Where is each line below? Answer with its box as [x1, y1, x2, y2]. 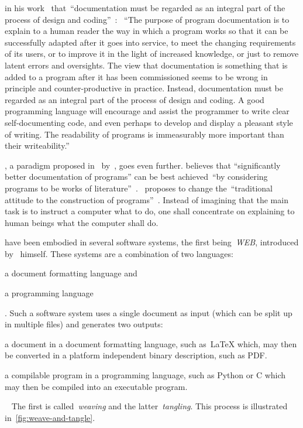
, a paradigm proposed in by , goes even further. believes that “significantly [5, 159, 281, 171]
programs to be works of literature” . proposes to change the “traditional [5, 182, 273, 194]
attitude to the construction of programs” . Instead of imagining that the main [5, 193, 288, 206]
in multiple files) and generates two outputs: [5, 318, 163, 330]
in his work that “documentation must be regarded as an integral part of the [5, 2, 285, 13]
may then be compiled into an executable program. [5, 380, 188, 392]
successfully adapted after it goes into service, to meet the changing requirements [5, 36, 296, 48]
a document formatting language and [5, 267, 137, 279]
